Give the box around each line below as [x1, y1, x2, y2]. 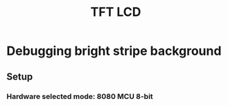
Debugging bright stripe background [6, 43, 222, 59]
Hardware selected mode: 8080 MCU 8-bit [6, 91, 153, 101]
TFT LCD [90, 4, 141, 20]
